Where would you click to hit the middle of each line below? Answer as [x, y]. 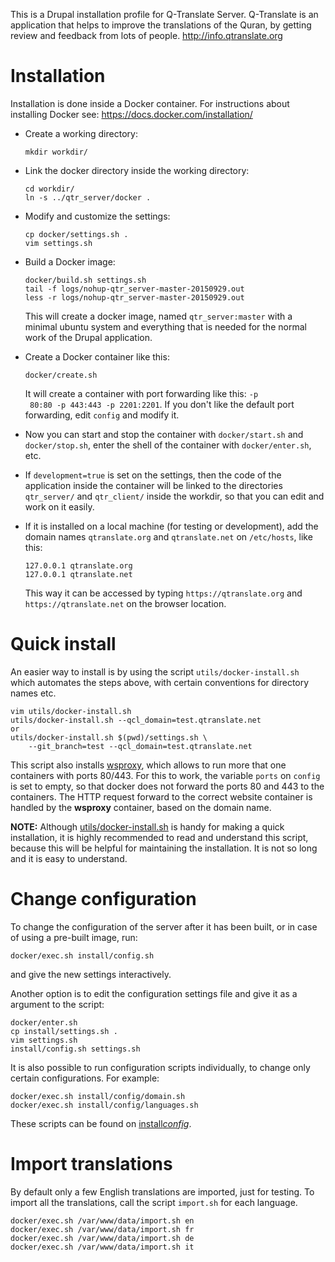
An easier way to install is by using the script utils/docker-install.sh [155, 671]
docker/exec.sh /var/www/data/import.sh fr [102, 1229]
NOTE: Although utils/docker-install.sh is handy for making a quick [147, 826]
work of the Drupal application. [88, 337]
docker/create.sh [61, 375]
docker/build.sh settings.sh [85, 280]
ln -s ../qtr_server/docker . [88, 197]
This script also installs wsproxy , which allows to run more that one [148, 765]
